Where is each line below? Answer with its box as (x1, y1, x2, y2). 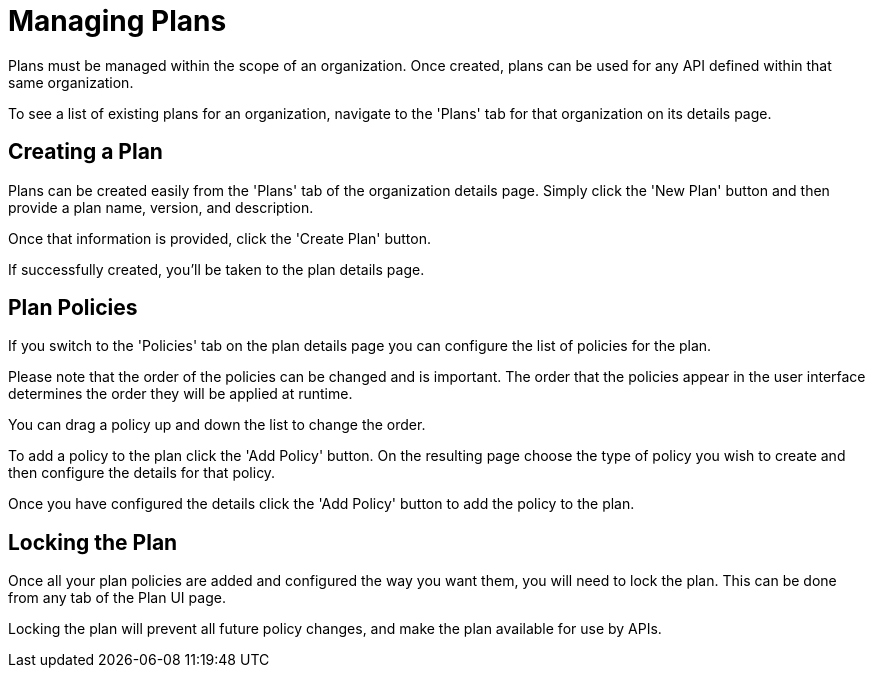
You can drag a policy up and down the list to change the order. (8, 416, 426, 434)
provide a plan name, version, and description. (8, 198, 314, 216)
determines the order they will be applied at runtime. (8, 385, 353, 403)
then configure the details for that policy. (8, 464, 276, 482)
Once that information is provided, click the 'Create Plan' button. (8, 229, 432, 247)
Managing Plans (8, 4, 227, 38)
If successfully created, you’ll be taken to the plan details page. (8, 260, 425, 278)
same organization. (8, 73, 134, 91)
